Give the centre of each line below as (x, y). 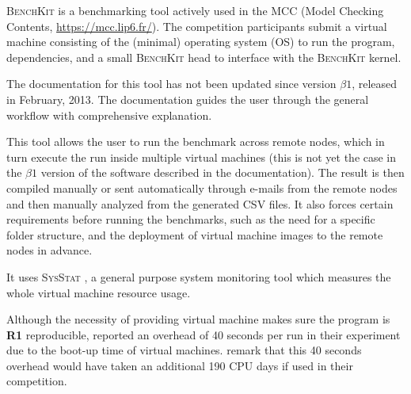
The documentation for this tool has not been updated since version (171, 84)
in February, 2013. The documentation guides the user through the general (188, 99)
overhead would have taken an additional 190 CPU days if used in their (180, 365)
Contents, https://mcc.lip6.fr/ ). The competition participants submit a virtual (197, 26)
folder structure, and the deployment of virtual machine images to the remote (195, 234)
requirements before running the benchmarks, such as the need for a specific (191, 219)
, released (375, 84)
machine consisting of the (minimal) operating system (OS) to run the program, (201, 42)
